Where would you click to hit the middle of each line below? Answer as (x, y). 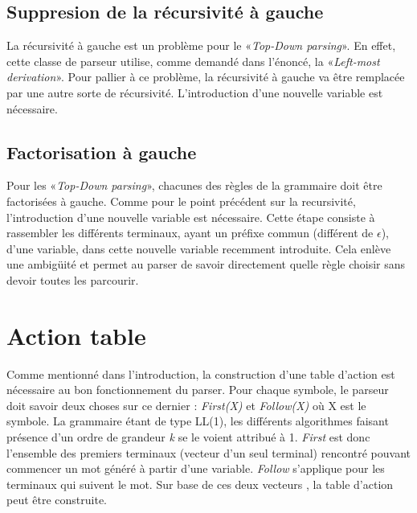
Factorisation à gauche (102, 152)
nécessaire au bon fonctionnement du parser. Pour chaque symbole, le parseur (198, 390)
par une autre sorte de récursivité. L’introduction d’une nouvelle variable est (195, 92)
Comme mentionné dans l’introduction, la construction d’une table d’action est (201, 373)
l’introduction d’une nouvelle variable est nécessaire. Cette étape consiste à (191, 217)
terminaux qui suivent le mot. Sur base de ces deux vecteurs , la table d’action (200, 484)
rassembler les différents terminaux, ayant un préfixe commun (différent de (190, 233)
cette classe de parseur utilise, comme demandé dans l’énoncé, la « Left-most (193, 61)
